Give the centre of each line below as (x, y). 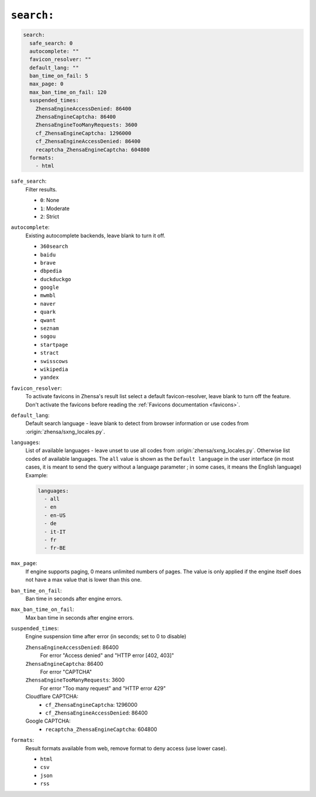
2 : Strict (50, 216)
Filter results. (41, 189)
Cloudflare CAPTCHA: (52, 696)
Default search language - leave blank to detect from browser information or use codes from (137, 423)
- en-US (55, 515)
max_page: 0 (47, 84)
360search (54, 247)
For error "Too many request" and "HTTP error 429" (103, 688)
